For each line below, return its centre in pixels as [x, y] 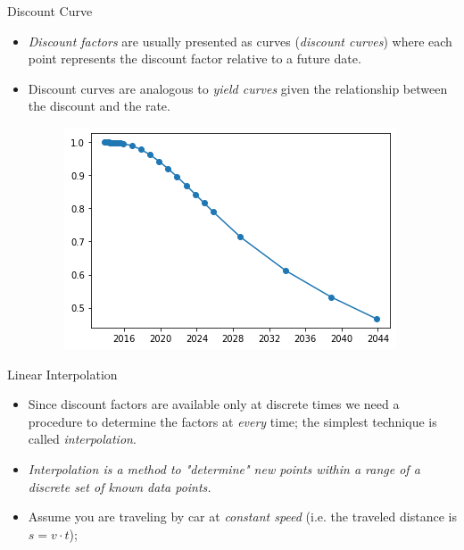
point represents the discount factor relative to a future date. [195, 58]
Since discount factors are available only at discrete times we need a [214, 404]
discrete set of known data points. [120, 486]
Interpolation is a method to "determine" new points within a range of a [224, 468]
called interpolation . [82, 439]
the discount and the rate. [99, 106]
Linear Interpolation [62, 374]
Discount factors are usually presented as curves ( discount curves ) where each [240, 41]
